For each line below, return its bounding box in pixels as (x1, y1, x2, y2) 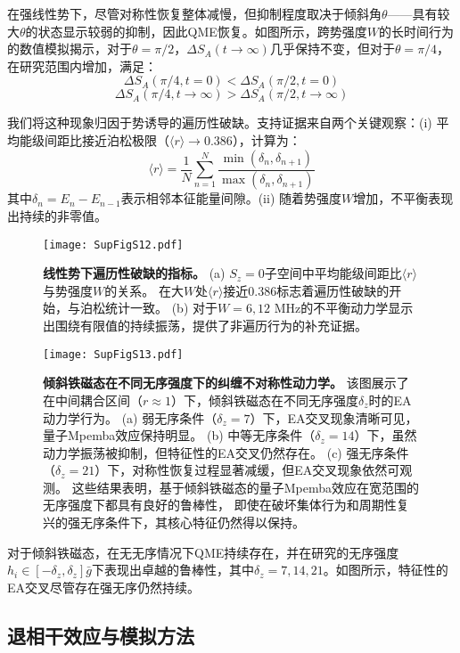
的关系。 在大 (104, 281, 184, 299)
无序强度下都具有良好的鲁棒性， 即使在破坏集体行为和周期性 (43, 495, 397, 514)
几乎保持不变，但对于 (269, 39, 395, 58)
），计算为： (232, 130, 301, 149)
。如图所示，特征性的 (323, 560, 448, 579)
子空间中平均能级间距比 (264, 264, 402, 282)
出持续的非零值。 (7, 207, 107, 225)
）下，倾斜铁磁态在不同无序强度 (170, 390, 358, 409)
